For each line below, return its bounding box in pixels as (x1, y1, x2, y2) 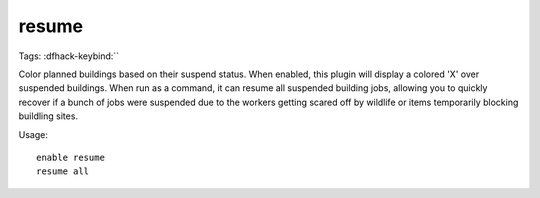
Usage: (18, 128, 49, 140)
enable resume (36, 151, 105, 163)
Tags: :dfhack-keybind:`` (18, 50, 120, 62)
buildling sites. (18, 110, 79, 122)
